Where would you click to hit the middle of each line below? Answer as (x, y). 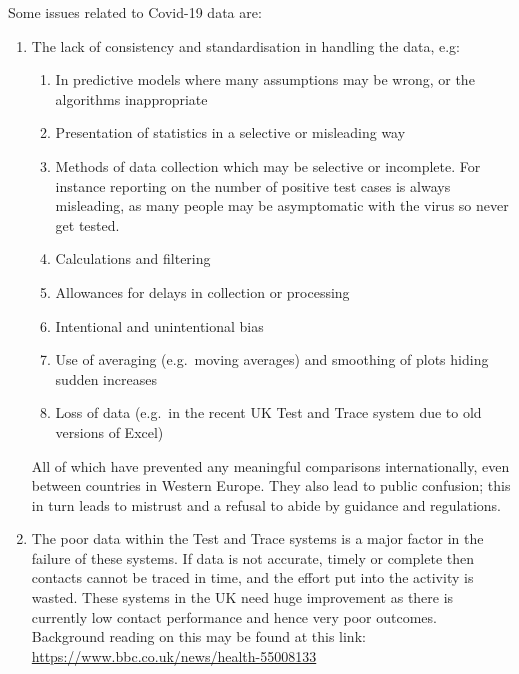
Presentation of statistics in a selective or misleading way (230, 132)
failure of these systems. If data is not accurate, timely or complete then (253, 557)
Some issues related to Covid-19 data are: (135, 12)
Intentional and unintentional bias (159, 325)
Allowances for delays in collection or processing (202, 291)
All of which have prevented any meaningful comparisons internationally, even (270, 465)
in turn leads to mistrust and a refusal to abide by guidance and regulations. (266, 504)
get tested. (87, 224)
